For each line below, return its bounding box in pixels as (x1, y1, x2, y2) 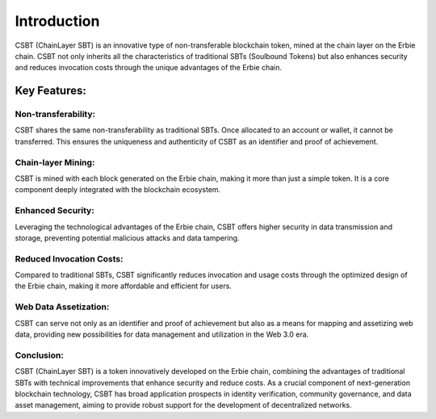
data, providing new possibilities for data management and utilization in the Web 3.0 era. (15, 329, 309, 339)
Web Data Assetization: (15, 301, 110, 312)
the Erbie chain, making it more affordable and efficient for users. (15, 281, 232, 291)
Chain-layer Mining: (15, 157, 95, 168)
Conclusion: (15, 350, 64, 361)
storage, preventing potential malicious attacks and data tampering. (15, 233, 240, 242)
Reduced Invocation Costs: (15, 253, 124, 264)
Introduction (15, 12, 100, 30)
